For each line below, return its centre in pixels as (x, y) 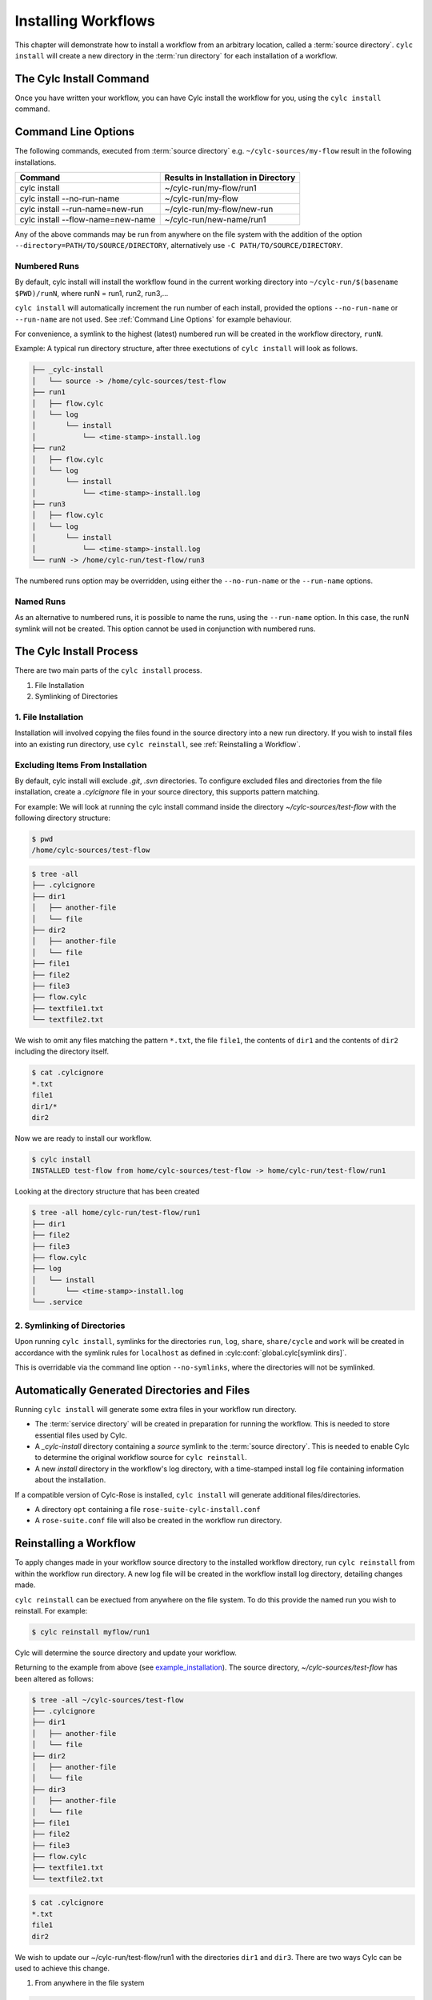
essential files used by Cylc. (81, 1435)
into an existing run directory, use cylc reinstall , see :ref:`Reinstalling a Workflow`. (158, 744)
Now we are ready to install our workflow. (83, 1138)
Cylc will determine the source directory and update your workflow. (126, 1653)
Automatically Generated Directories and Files (132, 1390)
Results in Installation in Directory (230, 178)
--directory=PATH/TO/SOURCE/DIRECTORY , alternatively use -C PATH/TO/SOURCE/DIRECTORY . (179, 246)
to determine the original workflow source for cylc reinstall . (141, 1458)
